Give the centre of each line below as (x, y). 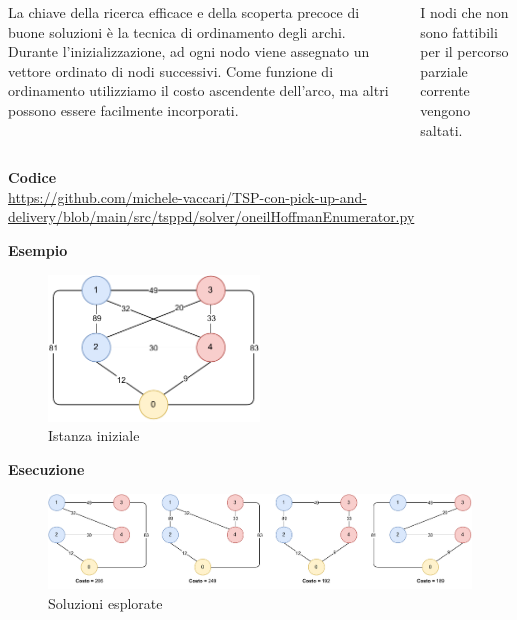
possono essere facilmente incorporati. (123, 109)
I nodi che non (464, 12)
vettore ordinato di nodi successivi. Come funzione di (171, 70)
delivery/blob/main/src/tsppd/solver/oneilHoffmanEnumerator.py (211, 216)
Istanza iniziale (94, 435)
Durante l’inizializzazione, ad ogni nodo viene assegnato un (189, 51)
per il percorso (464, 51)
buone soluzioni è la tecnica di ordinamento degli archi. (177, 31)
